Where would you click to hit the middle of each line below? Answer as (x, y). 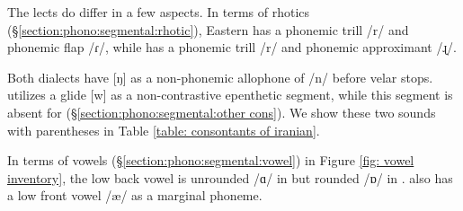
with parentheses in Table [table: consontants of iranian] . (164, 130)
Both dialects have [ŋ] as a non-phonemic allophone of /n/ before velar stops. (220, 77)
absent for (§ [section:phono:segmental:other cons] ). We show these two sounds (222, 112)
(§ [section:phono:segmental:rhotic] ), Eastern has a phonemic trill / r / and (208, 29)
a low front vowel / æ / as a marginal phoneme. (135, 195)
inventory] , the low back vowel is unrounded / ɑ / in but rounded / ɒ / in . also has (230, 177)
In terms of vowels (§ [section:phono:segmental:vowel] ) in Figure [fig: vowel (211, 160)
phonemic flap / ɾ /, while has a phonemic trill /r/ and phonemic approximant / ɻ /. (232, 47)
